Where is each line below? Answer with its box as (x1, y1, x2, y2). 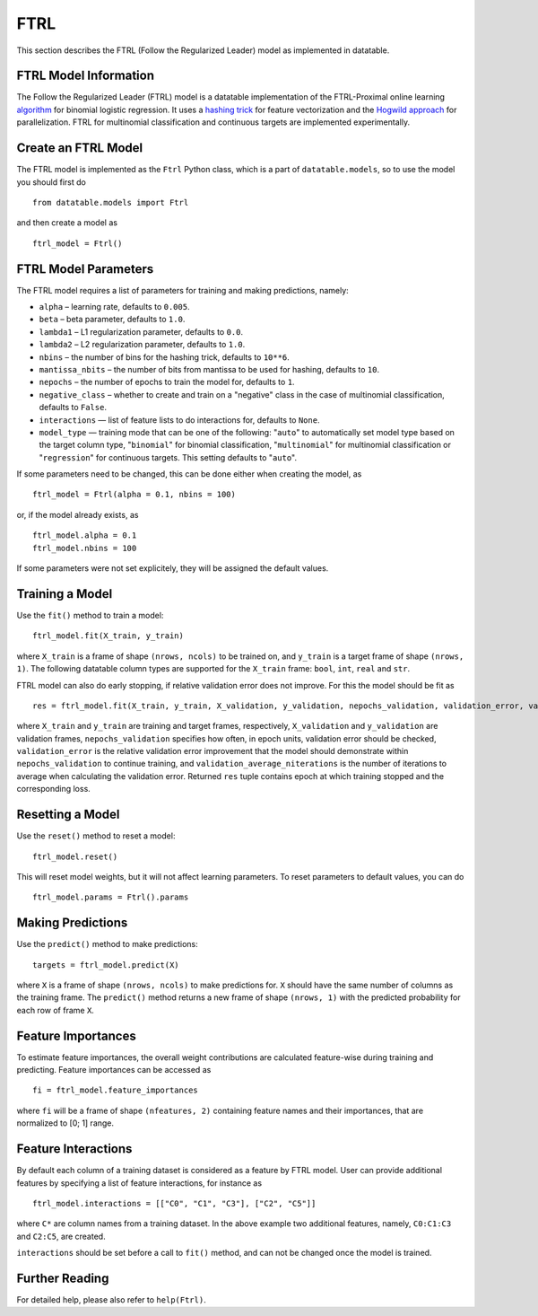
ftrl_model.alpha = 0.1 (32, 531, 137, 540)
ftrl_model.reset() (32, 851, 118, 862)
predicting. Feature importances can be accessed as (16, 1065, 212, 1075)
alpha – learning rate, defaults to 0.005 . (39, 302, 190, 311)
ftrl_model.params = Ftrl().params (32, 892, 189, 902)
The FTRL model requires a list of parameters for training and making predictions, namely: (16, 285, 349, 295)
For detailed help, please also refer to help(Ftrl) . (16, 1294, 206, 1305)
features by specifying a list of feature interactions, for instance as (16, 1177, 263, 1189)
